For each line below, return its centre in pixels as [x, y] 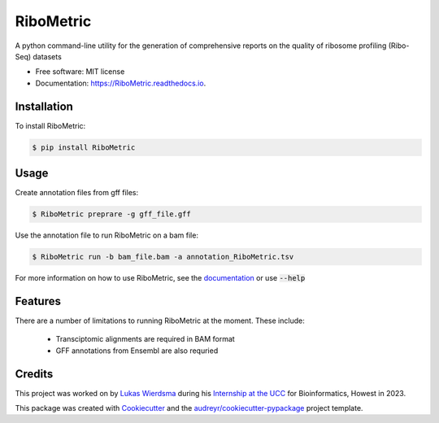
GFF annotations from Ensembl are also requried [137, 351]
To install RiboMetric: [50, 125]
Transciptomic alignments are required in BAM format [145, 339]
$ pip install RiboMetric [84, 147]
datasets [48, 56]
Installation [44, 106]
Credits [34, 374]
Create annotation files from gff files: [77, 193]
